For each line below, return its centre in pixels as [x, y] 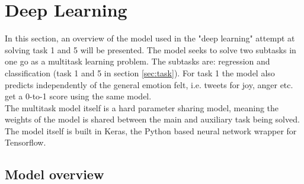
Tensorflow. [25, 142]
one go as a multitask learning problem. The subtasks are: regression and [137, 61]
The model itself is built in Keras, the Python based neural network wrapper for [151, 130]
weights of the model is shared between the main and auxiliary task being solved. [152, 119]
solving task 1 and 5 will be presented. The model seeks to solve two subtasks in [151, 49]
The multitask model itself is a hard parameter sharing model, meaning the [142, 107]
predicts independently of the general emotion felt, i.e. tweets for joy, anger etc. [149, 84]
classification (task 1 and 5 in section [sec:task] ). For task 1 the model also [140, 72]
